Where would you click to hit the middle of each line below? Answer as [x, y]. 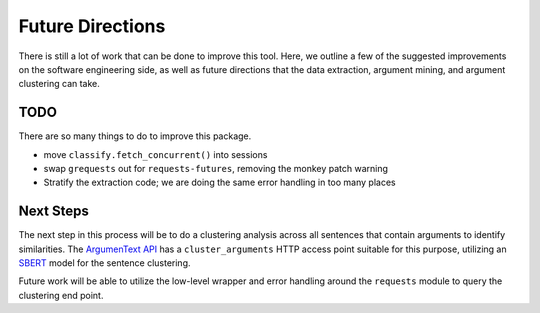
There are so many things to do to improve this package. [135, 136]
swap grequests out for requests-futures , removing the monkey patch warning [216, 169]
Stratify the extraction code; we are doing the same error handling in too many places [219, 182]
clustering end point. [61, 295]
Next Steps [53, 211]
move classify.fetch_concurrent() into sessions [155, 154]
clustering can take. [59, 84]
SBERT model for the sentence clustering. [104, 263]
